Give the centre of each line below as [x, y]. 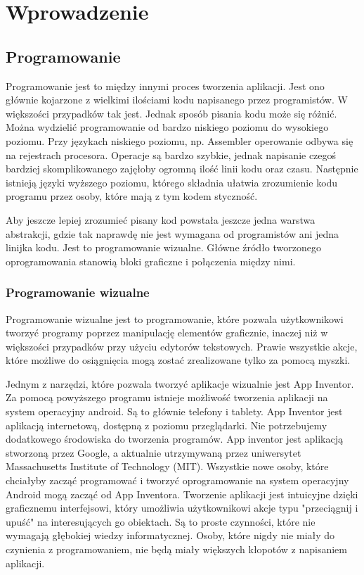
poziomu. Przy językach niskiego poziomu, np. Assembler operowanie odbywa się [180, 140]
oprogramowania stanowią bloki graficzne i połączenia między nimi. [151, 261]
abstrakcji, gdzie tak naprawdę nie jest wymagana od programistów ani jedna [173, 233]
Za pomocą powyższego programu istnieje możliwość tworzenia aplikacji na [167, 397]
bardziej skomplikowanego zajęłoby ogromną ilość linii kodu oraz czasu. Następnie [182, 169]
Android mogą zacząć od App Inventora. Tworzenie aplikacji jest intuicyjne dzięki [182, 494]
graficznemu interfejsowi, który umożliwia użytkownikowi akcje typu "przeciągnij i [182, 508]
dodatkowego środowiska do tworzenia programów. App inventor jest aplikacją [174, 439]
